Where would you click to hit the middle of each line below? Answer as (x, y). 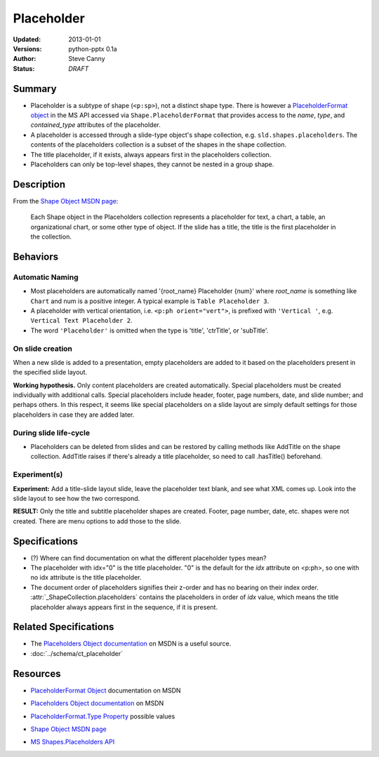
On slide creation (43, 349)
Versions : (27, 48)
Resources (37, 674)
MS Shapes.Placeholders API (73, 742)
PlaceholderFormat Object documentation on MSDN (106, 690)
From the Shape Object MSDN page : (66, 201)
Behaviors (36, 256)
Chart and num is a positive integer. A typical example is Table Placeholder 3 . (150, 301)
